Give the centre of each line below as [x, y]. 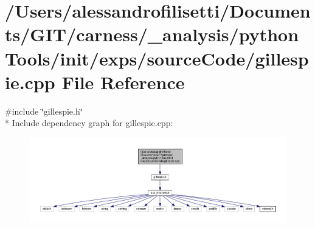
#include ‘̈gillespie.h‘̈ [44, 111]
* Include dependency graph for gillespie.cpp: [89, 123]
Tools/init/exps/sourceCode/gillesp [157, 58]
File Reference [123, 82]
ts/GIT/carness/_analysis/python [152, 34]
